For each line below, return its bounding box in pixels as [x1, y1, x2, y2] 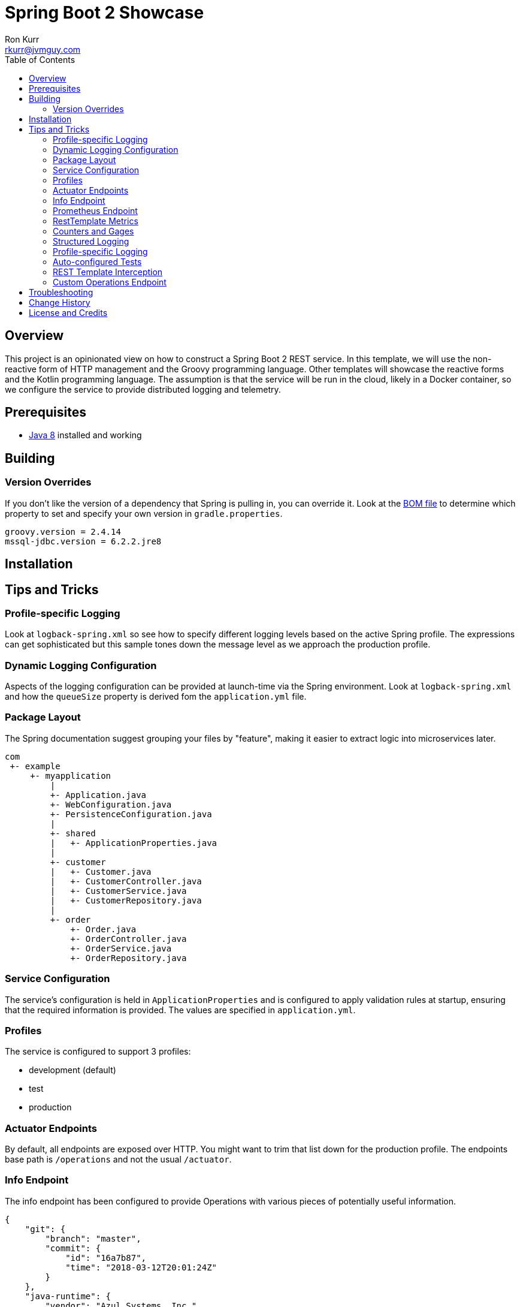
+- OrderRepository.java [70, 953, 187, 963]
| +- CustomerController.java [50, 876, 202, 886]
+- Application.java [50, 790, 147, 800]
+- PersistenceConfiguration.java [50, 809, 212, 819]
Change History [29, 297, 90, 308]
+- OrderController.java [70, 933, 187, 944]
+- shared [50, 828, 96, 838]
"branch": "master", [45, 1233, 141, 1243]
